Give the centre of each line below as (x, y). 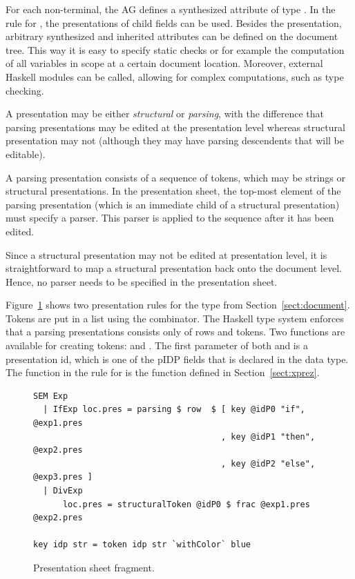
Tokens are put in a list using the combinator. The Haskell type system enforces (175, 318)
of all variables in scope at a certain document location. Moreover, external (164, 63)
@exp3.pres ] (63, 477)
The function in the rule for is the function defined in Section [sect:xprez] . (163, 372)
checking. (25, 90)
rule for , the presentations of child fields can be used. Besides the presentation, (174, 22)
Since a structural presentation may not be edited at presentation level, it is (166, 254)
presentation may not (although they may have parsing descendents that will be (175, 140)
